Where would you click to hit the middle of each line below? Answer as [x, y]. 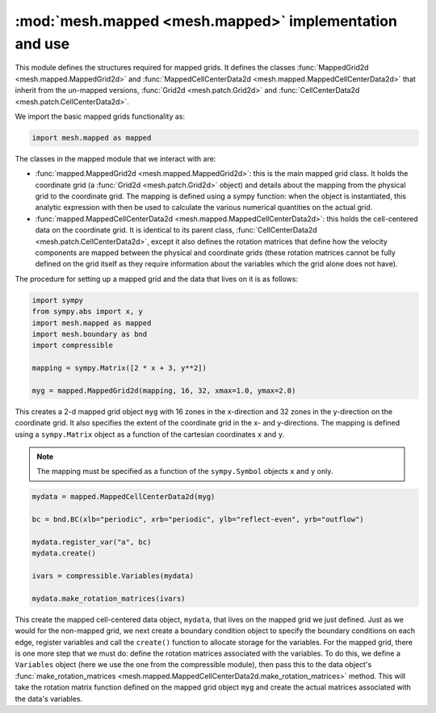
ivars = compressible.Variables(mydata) [113, 576]
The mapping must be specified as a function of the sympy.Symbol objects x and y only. [185, 472]
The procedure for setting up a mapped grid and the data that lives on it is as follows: [157, 279]
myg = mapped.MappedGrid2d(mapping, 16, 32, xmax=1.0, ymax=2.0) [164, 390]
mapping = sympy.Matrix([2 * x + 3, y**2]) [119, 368]
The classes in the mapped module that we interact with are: [115, 158]
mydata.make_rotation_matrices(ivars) [109, 598]
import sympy [58, 300]
